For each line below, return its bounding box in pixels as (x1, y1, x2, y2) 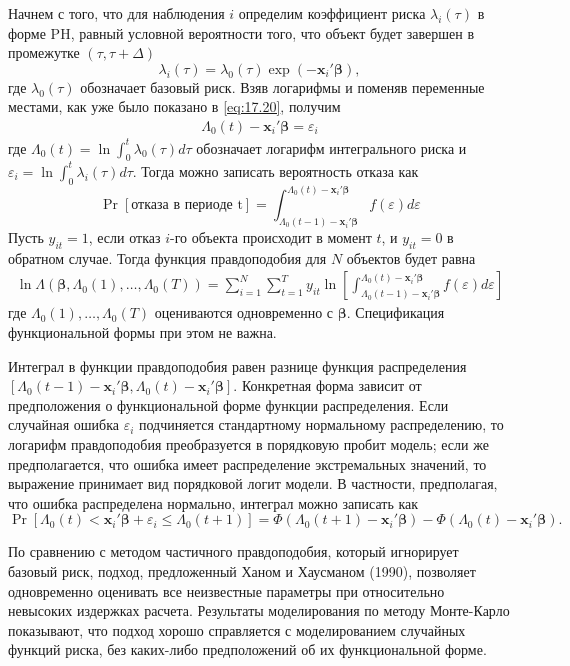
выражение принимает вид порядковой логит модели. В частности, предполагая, (8, 473, 498, 494)
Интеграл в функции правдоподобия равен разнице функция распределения (8, 355, 467, 376)
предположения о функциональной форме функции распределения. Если (8, 394, 449, 415)
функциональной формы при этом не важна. (8, 321, 277, 342)
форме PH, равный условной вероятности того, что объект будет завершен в (8, 22, 475, 43)
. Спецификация (346, 302, 445, 323)
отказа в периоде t (131, 198, 243, 213)
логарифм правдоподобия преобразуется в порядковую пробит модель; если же (8, 433, 489, 454)
